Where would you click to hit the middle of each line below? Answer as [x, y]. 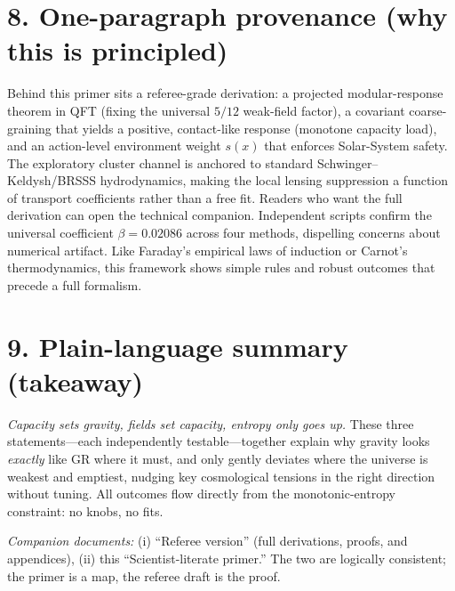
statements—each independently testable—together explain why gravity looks [219, 441]
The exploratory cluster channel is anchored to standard [160, 162]
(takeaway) [75, 381]
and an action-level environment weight [114, 146]
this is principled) [118, 50]
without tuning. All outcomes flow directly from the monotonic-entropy [201, 494]
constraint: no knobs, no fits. [85, 510]
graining [29, 128]
